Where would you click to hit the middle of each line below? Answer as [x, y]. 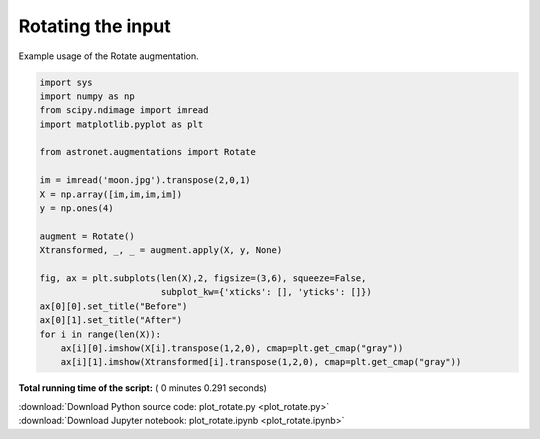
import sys [66, 82]
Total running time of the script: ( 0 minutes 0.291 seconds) [142, 388]
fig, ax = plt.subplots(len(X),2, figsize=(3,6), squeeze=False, [203, 278]
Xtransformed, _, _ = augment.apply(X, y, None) [161, 250]
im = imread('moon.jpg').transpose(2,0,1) [145, 180]
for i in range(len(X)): [100, 334]
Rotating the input [94, 26]
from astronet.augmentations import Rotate [148, 152]
